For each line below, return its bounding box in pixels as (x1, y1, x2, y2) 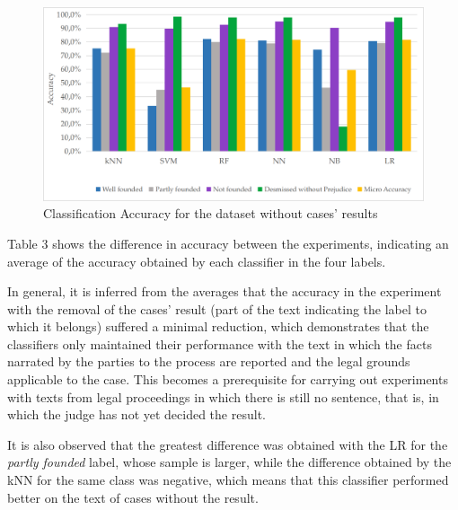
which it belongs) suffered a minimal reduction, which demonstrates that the (7, 317, 429, 336)
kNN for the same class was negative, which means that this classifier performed (7, 470, 449, 489)
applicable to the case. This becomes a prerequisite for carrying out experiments (7, 370, 448, 389)
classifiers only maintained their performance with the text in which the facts (7, 334, 432, 353)
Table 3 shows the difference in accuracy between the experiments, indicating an (7, 233, 449, 252)
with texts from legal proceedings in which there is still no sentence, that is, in (7, 387, 439, 406)
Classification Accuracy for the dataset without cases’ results (43, 204, 378, 223)
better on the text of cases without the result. (7, 488, 259, 506)
